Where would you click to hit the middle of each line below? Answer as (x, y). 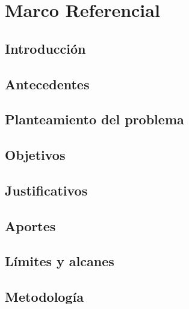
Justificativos (46, 190)
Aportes (30, 225)
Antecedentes (47, 84)
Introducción (45, 48)
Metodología (44, 297)
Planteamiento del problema (94, 119)
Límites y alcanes (60, 261)
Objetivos (35, 155)
